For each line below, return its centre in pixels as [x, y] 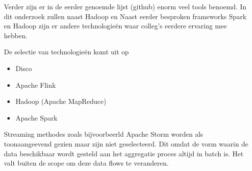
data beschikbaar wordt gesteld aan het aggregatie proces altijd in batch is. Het [124, 153]
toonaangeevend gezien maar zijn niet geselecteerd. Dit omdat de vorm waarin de [126, 143]
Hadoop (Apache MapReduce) [61, 101]
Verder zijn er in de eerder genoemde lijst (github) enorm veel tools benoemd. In [125, 6]
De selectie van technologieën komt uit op [66, 52]
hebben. [16, 35]
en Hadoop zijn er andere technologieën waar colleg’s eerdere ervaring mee [115, 26]
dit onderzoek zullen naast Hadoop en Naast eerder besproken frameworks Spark [125, 16]
